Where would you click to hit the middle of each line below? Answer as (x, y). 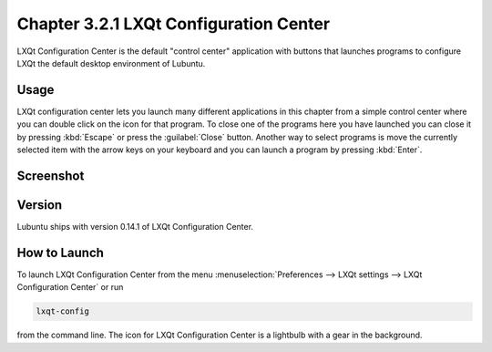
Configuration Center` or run (70, 287)
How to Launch (61, 252)
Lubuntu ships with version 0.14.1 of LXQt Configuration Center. (135, 226)
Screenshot (51, 176)
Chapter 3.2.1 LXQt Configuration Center (174, 24)
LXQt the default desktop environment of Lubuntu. (111, 63)
